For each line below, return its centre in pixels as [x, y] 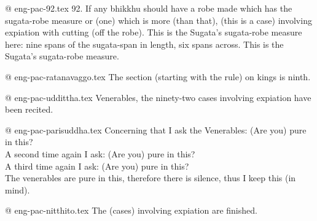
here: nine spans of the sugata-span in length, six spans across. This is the [144, 44]
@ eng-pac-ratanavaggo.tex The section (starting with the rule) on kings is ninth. [158, 76]
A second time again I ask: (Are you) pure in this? [100, 153]
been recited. [29, 109]
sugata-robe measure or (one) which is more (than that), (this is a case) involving [158, 20]
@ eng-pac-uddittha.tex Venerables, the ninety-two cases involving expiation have [158, 97]
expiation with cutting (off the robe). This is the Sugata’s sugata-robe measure [154, 32]
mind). [18, 189]
